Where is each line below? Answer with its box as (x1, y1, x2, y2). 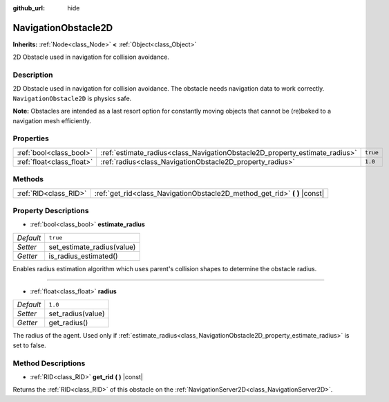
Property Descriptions (12, 205, 89, 215)
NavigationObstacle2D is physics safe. (12, 94, 132, 102)
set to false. (12, 341, 46, 349)
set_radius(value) (48, 309, 105, 318)
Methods (12, 174, 44, 184)
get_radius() (48, 318, 88, 328)
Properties (12, 134, 50, 143)
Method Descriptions (12, 358, 86, 368)
